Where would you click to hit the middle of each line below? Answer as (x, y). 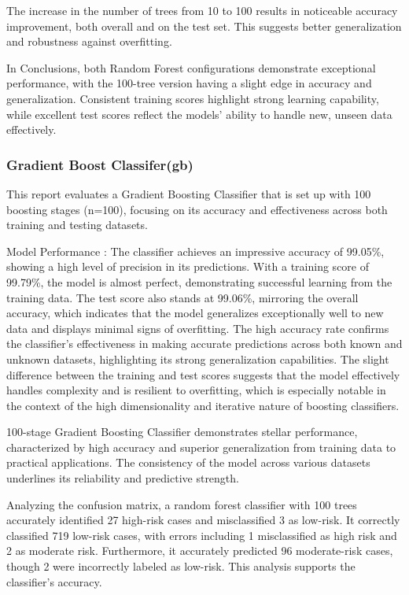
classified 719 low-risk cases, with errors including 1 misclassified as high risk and (202, 535)
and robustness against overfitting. (89, 41)
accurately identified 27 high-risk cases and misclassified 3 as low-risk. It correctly (203, 520)
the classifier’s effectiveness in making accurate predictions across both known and (204, 344)
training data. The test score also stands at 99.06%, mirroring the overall (182, 297)
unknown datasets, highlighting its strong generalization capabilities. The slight (198, 358)
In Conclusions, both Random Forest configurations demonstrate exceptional (191, 67)
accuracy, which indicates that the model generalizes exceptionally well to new (195, 313)
